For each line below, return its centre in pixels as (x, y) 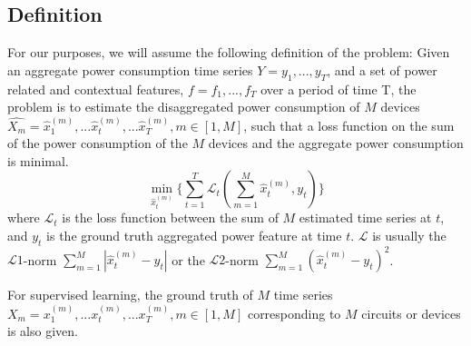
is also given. (43, 331)
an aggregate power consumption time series (130, 69)
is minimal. (38, 160)
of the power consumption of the (98, 143)
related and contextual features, (96, 89)
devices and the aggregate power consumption (336, 143)
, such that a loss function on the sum (349, 125)
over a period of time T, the (339, 89)
